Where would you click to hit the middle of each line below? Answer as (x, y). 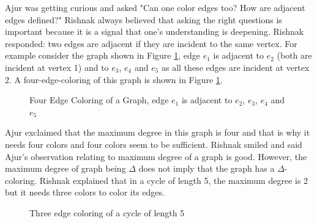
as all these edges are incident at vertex (236, 67)
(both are (294, 55)
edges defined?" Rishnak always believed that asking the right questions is (144, 19)
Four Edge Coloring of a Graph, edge (99, 100)
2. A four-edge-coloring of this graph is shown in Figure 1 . (114, 79)
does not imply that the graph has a (207, 168)
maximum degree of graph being (65, 168)
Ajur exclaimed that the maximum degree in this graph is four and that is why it (158, 132)
